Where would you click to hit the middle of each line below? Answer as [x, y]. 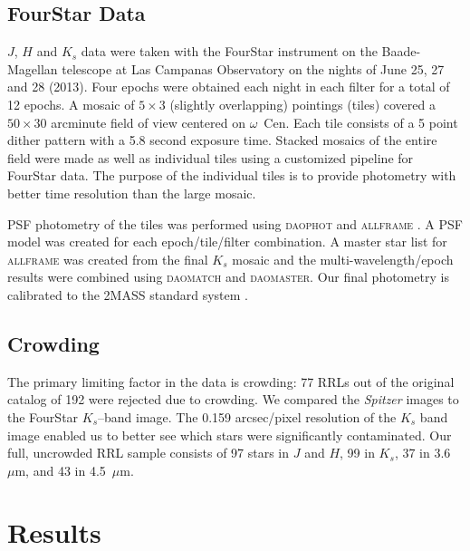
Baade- [401, 51]
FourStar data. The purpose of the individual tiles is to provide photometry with [232, 175]
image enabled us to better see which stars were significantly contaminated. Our [230, 435]
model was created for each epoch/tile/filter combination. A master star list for [227, 242]
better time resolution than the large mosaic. [132, 193]
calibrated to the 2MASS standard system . [128, 294]
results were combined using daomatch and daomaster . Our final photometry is [228, 277]
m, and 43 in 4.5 [60, 470]
